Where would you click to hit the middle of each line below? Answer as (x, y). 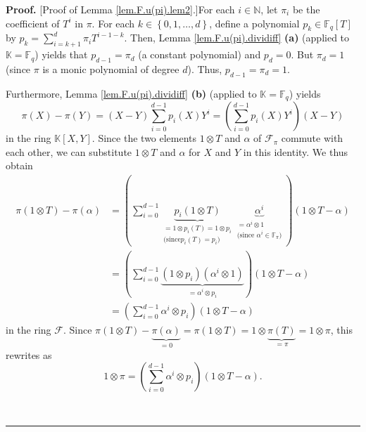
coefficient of (33, 23)
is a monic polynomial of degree (111, 68)
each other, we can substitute (69, 151)
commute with (312, 138)
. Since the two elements (144, 138)
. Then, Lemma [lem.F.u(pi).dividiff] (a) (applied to (237, 38)
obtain (19, 165)
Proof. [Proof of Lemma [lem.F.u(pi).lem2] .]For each (120, 9)
